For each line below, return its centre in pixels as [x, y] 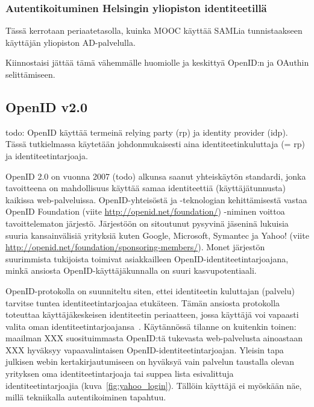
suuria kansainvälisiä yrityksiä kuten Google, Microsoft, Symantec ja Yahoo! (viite [157, 235]
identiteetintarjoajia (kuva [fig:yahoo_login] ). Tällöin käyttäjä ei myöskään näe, [154, 385]
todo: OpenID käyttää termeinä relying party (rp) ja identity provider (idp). [147, 132]
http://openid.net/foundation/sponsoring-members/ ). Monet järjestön [135, 247]
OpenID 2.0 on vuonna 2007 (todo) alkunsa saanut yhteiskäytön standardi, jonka [156, 176]
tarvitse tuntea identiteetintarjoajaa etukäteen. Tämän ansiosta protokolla [143, 302]
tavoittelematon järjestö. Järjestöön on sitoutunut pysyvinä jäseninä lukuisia [147, 223]
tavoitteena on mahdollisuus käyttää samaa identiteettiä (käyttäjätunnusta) [146, 188]
